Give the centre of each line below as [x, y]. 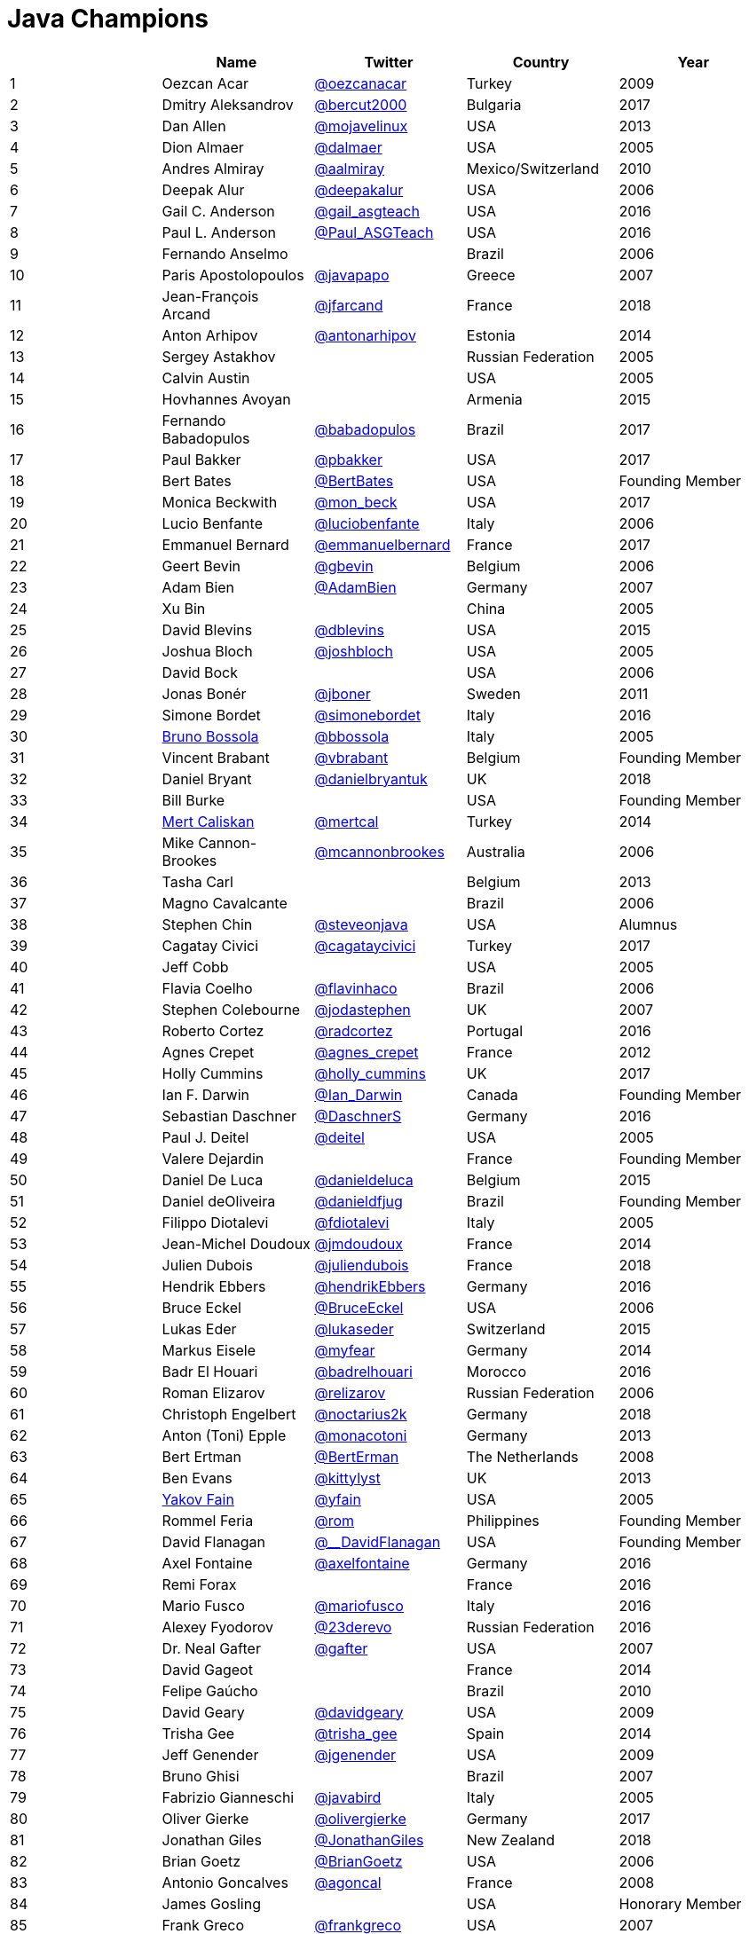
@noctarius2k [361, 1414]
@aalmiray [350, 168]
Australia [496, 851]
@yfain [338, 1499]
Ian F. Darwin [205, 1094]
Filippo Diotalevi [215, 1222]
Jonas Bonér [204, 693]
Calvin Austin [206, 377]
